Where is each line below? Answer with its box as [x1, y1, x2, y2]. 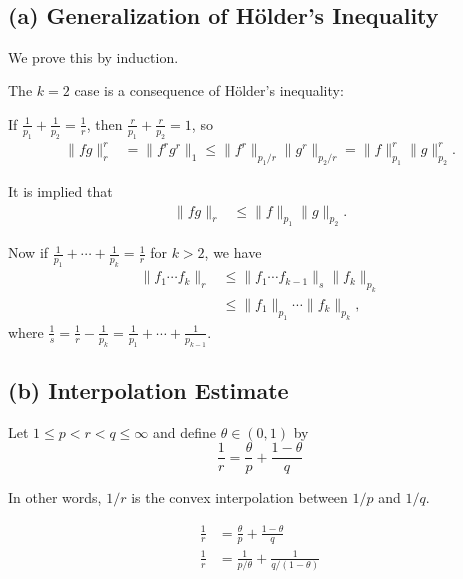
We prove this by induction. [8, 46, 179, 67]
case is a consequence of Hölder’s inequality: [74, 80, 344, 101]
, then [86, 113, 123, 134]
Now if [8, 242, 49, 263]
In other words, [8, 487, 102, 508]
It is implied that [8, 181, 113, 202]
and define [152, 421, 217, 442]
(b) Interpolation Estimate [8, 374, 289, 405]
